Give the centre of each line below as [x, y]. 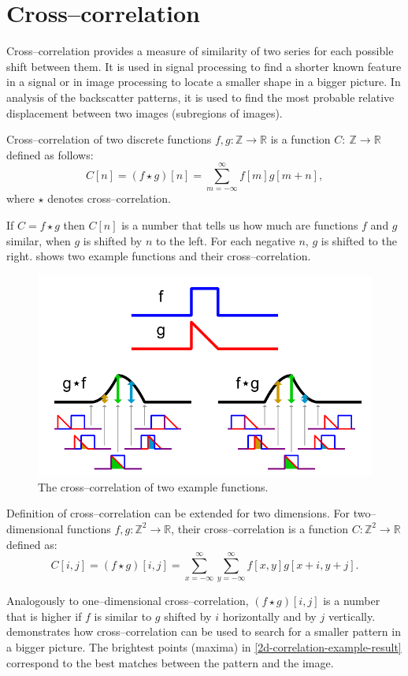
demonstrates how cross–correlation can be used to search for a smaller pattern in [204, 631]
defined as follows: [50, 154]
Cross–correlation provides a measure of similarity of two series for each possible [200, 51]
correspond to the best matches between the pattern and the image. [170, 662]
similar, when [39, 240]
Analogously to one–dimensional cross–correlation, [128, 601]
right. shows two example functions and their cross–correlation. [159, 256]
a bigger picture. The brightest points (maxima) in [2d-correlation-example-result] [204, 647]
